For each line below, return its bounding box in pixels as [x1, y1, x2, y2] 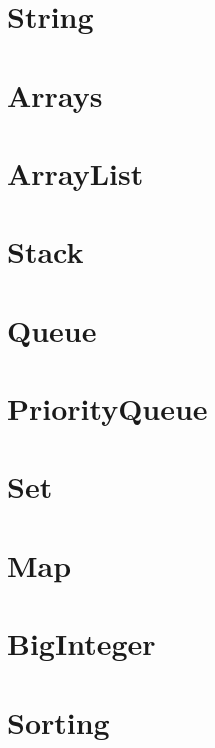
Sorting [7, 701, 110, 742]
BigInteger [7, 623, 156, 664]
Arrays [7, 74, 103, 115]
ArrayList [7, 152, 144, 193]
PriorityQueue [7, 388, 208, 429]
